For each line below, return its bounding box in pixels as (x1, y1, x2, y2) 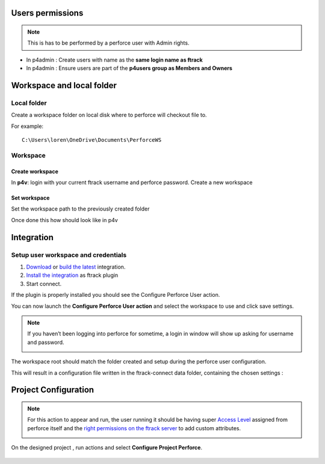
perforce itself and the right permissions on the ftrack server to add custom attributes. (27, 424, 241, 431)
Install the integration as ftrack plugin (26, 272, 119, 279)
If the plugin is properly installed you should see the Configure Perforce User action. (11, 291, 220, 299)
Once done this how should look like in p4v (11, 216, 119, 223)
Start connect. (26, 280, 62, 287)
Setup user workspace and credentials (11, 250, 127, 259)
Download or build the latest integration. (26, 263, 126, 271)
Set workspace (11, 194, 50, 202)
